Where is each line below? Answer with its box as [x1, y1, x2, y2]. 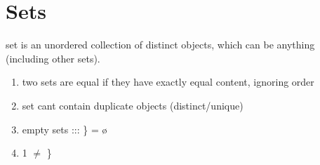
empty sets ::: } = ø [22, 121, 107, 136]
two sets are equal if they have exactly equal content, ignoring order [22, 74, 314, 89]
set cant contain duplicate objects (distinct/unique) [22, 98, 244, 112]
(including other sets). [6, 51, 100, 65]
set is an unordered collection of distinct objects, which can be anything [6, 37, 315, 52]
